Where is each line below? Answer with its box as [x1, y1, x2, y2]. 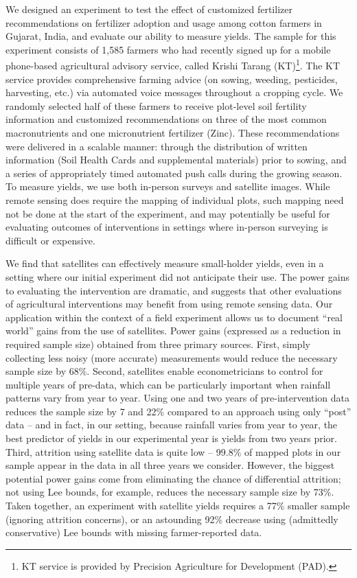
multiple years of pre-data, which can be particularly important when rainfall [5, 377, 331, 391]
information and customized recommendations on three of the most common [5, 112, 327, 126]
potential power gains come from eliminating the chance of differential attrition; [5, 471, 341, 485]
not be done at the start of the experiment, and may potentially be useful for [5, 206, 330, 220]
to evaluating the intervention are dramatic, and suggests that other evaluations [5, 283, 342, 297]
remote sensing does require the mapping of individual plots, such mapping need [5, 192, 344, 207]
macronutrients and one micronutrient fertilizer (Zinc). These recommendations [5, 126, 340, 139]
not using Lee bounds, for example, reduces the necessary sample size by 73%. [5, 485, 334, 499]
